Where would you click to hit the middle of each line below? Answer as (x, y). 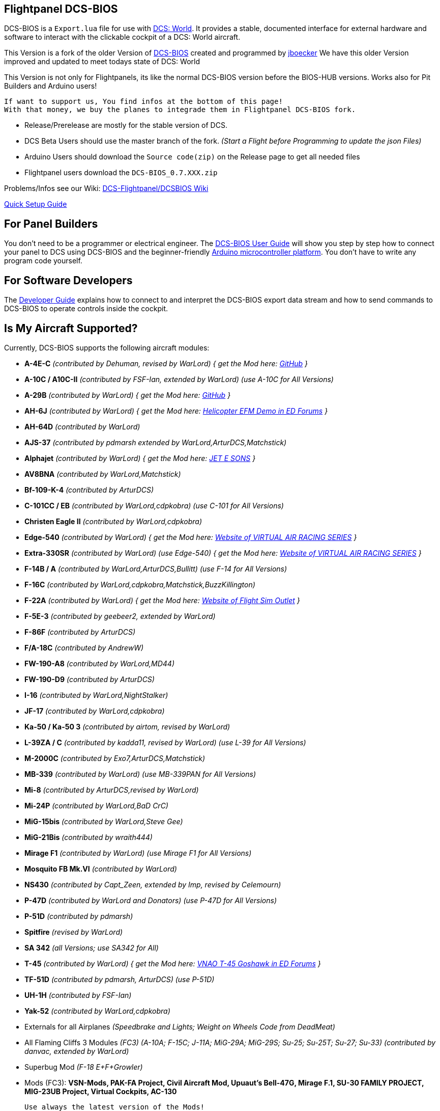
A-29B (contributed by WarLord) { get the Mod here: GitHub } (128, 395)
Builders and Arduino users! (51, 86)
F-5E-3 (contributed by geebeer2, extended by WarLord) (120, 616)
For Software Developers (68, 280)
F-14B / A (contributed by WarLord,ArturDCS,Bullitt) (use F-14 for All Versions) (156, 568)
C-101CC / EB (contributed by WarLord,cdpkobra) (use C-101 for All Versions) (154, 505)
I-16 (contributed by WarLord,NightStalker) (96, 695)
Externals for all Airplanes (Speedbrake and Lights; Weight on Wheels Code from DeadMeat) (180, 1026)
